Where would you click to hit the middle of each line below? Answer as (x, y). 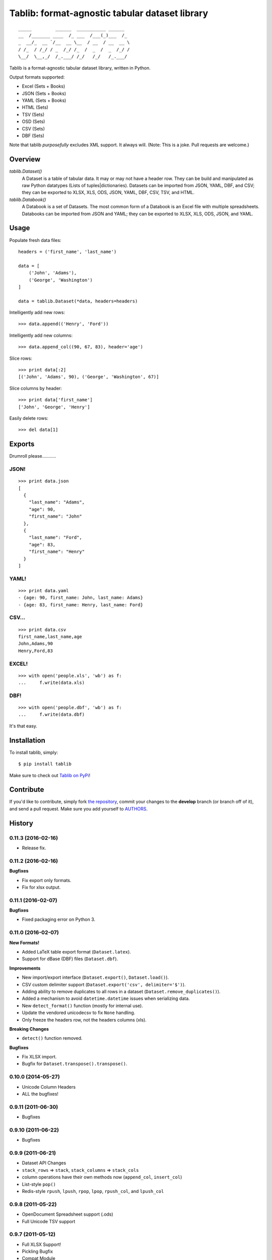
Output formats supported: (37, 77)
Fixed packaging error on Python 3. (59, 919)
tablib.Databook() (28, 200)
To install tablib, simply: (33, 752)
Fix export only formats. (47, 880)
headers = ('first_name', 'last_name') (67, 251)
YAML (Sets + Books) (44, 100)
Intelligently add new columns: (41, 335)
